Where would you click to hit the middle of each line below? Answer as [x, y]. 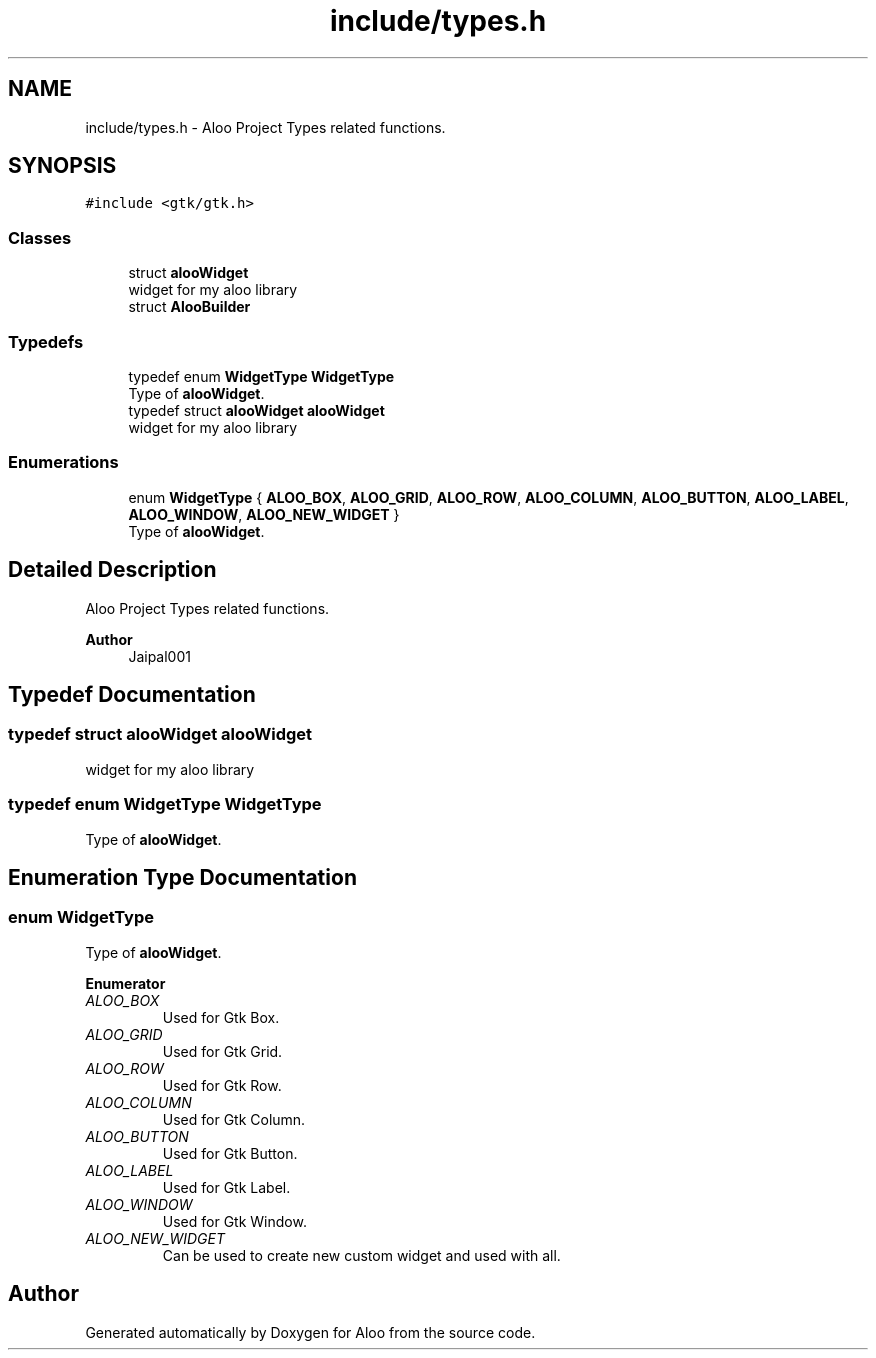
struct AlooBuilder [189, 307]
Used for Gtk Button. [230, 1153]
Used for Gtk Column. [234, 1119]
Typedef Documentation [132, 694]
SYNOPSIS [62, 166]
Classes [40, 237]
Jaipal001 [159, 656]
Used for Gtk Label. [226, 1187]
